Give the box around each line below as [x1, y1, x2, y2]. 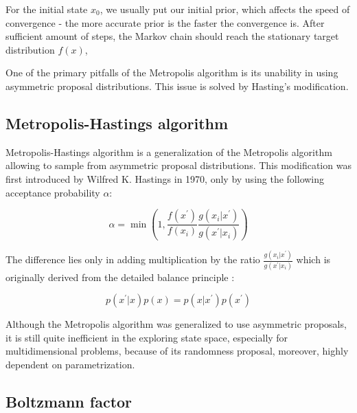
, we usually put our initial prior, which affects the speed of [100, 2, 350, 16]
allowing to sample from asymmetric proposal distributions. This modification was [5, 158, 352, 172]
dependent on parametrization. [5, 357, 135, 372]
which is [296, 252, 331, 267]
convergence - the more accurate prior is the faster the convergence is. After [5, 15, 325, 30]
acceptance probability [5, 185, 100, 199]
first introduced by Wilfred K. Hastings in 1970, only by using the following [5, 171, 325, 186]
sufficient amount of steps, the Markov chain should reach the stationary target [5, 29, 339, 43]
